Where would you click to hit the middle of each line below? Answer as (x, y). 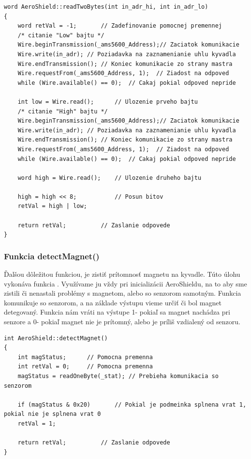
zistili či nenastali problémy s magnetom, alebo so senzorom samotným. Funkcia (123, 293)
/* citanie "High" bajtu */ (63, 111)
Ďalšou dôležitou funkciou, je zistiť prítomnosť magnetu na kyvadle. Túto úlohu (122, 274)
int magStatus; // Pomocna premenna (85, 357)
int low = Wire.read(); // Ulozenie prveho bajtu (108, 102)
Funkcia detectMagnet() (52, 256)
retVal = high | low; (52, 206)
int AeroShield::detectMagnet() (56, 338)
